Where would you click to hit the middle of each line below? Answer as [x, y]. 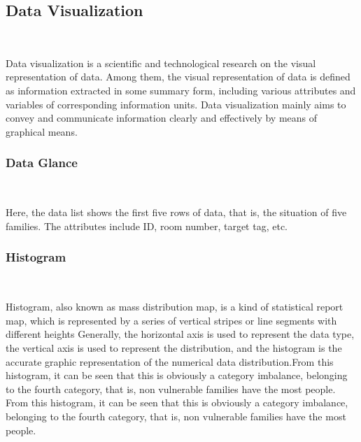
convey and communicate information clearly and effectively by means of [162, 118]
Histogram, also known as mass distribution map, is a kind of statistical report [175, 307]
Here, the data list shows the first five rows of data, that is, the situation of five [176, 212]
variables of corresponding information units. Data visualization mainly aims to [176, 104]
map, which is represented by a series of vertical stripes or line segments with [171, 320]
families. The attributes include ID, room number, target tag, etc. [147, 226]
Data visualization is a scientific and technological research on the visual [161, 63]
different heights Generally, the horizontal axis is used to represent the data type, [180, 334]
